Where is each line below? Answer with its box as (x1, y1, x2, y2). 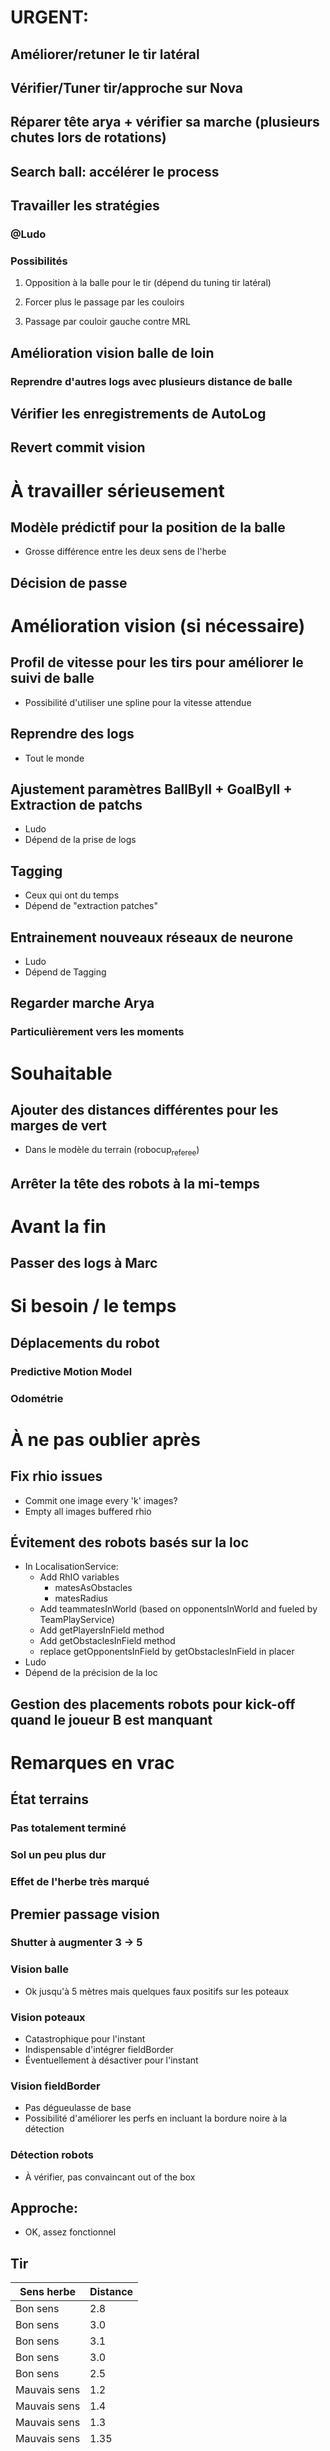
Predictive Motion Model (10, 1364, 133, 1378)
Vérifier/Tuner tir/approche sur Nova (10, 79, 244, 96)
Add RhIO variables (39, 1571, 120, 1583)
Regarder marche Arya (10, 995, 155, 1012)
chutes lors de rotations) (10, 129, 167, 146)
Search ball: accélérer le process (10, 163, 220, 180)
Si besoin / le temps (10, 1295, 177, 1318)
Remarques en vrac (10, 1751, 175, 1774)
